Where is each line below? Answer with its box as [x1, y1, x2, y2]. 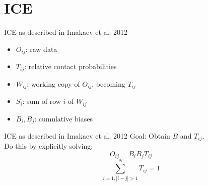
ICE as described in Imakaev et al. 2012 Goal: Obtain [4, 130, 170, 141]
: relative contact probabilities [24, 61, 117, 72]
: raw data [25, 43, 57, 54]
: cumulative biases [34, 113, 93, 123]
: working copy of [27, 78, 80, 89]
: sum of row [22, 96, 61, 106]
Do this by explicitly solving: [4, 141, 93, 151]
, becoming [92, 78, 125, 89]
